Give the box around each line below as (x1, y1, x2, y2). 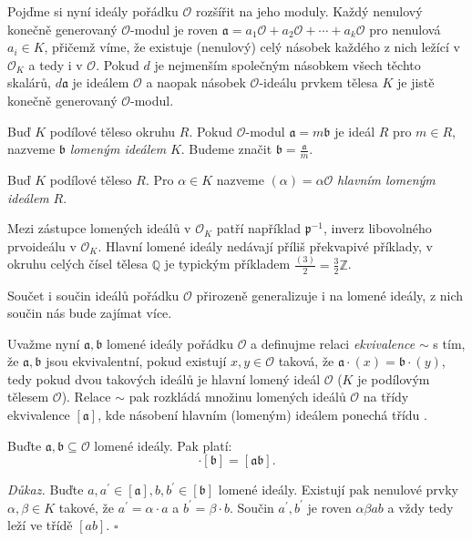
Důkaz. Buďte (7, 480, 84, 499)
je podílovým (357, 369, 430, 388)
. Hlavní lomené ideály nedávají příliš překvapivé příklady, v (97, 236, 433, 255)
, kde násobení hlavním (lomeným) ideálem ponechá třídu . (97, 405, 427, 424)
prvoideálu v (7, 236, 77, 255)
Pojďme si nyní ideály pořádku (7, 2, 179, 20)
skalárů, (7, 73, 51, 92)
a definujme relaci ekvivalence (251, 333, 416, 352)
